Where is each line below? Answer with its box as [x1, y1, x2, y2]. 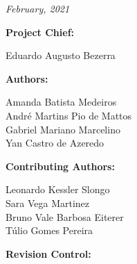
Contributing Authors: [6, 158, 115, 173]
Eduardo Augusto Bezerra [6, 48, 116, 63]
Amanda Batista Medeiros [6, 94, 117, 109]
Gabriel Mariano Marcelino [6, 122, 120, 136]
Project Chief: [6, 24, 75, 39]
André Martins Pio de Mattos [6, 108, 132, 122]
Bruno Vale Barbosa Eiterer [6, 209, 124, 224]
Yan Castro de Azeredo [6, 135, 104, 150]
